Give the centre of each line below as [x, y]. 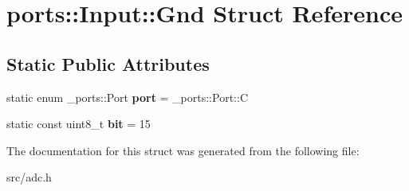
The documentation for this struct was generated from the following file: [183, 150]
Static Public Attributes [108, 63]
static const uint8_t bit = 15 [79, 124]
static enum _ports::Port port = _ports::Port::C [127, 97]
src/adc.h [29, 177]
